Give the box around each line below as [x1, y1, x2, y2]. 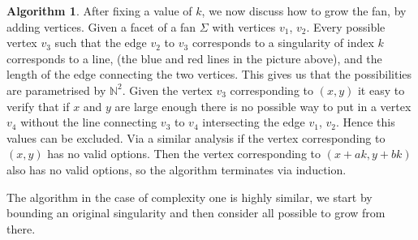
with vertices [212, 18, 276, 35]
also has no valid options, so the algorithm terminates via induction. [6, 161, 347, 178]
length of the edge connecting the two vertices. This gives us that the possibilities [6, 66, 412, 83]
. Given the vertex [122, 81, 213, 98]
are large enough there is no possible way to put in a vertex [114, 97, 412, 114]
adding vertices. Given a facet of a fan [6, 18, 196, 35]
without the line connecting [20, 114, 157, 131]
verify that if [6, 97, 70, 114]
